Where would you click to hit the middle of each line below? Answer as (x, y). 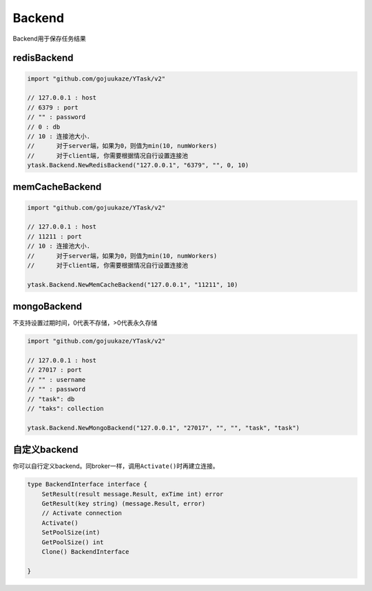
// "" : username (56, 379)
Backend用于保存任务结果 (49, 39)
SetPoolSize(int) (71, 533)
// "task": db (51, 399)
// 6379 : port (53, 107)
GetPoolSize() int (73, 542)
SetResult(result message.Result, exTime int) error (133, 494)
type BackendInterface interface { (87, 484)
